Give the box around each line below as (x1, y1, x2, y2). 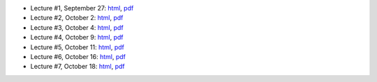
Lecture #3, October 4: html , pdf (30, 23, 124, 31)
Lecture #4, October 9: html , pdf (30, 33, 124, 42)
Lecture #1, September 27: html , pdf (30, 4, 134, 12)
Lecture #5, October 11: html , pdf (30, 42, 125, 51)
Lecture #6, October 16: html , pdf (30, 52, 126, 60)
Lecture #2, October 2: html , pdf (30, 14, 124, 22)
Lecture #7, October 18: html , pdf (30, 63, 125, 71)
